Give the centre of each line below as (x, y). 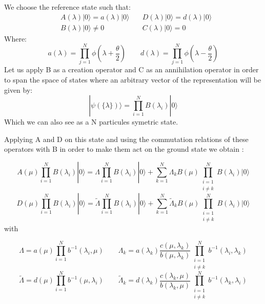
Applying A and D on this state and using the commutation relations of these (126, 139)
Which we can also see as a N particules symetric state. (91, 122)
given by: (18, 89)
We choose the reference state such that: (67, 7)
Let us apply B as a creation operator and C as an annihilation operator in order (131, 69)
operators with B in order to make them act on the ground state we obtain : (124, 149)
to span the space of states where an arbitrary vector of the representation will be (133, 79)
